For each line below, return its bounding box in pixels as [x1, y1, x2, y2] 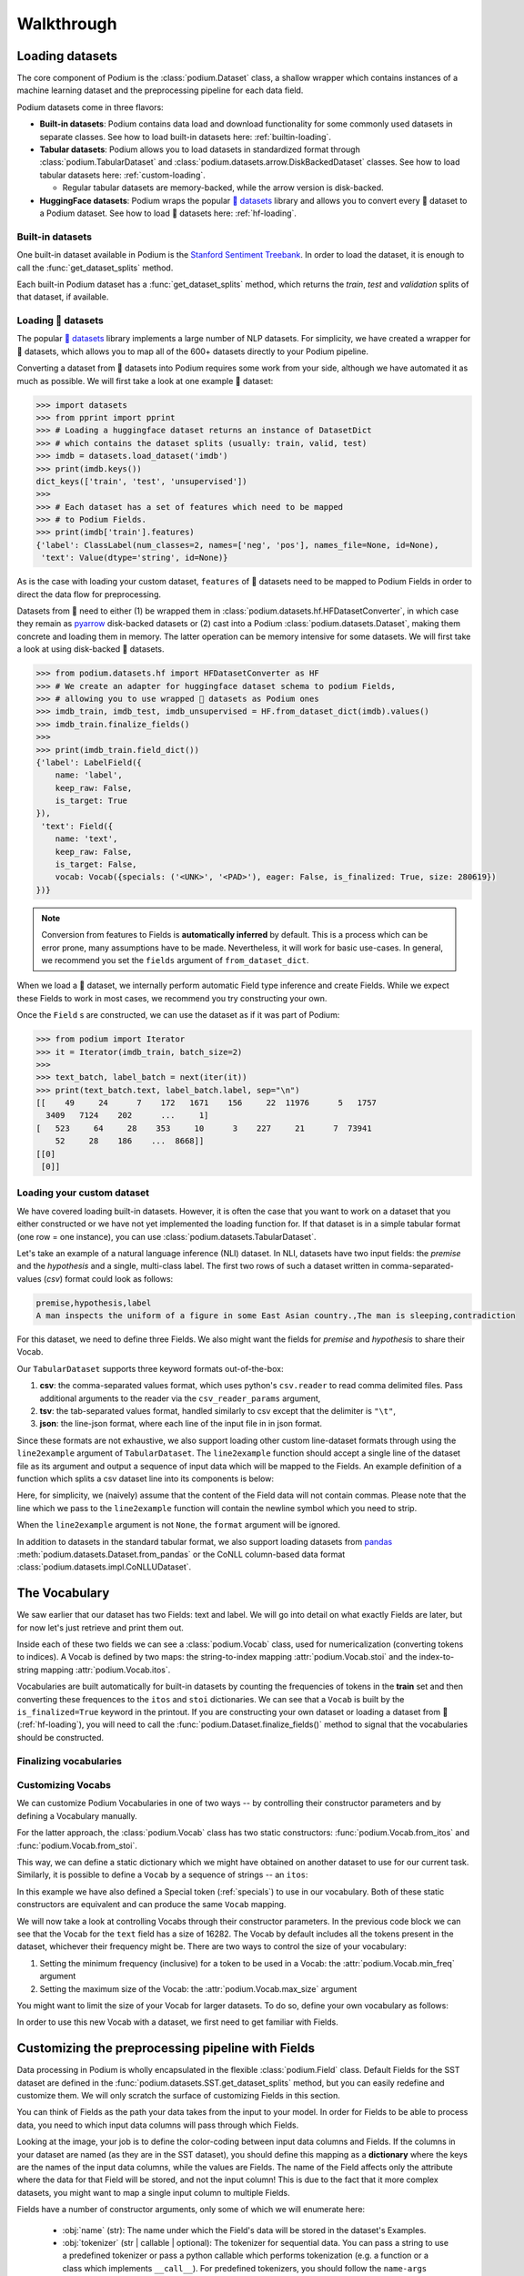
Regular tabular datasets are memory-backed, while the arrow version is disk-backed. [62, 182, 384, 193]
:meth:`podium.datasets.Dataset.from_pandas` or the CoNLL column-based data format [16, 1549, 346, 1560]
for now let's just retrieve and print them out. [16, 1621, 184, 1633]
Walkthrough [16, 14, 117, 34]
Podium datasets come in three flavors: [16, 101, 164, 113]
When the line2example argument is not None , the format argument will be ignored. [16, 1519, 341, 1530]
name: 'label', [55, 770, 123, 780]
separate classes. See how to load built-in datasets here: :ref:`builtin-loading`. [39, 131, 332, 142]
